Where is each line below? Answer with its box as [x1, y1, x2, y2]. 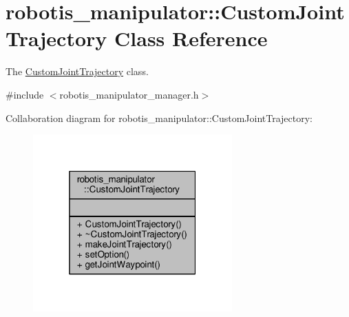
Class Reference [114, 24, 268, 52]
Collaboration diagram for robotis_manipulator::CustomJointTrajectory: [6, 110, 313, 125]
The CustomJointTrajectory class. [6, 64, 149, 79]
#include [6, 87, 44, 101]
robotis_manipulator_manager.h [59, 87, 199, 101]
